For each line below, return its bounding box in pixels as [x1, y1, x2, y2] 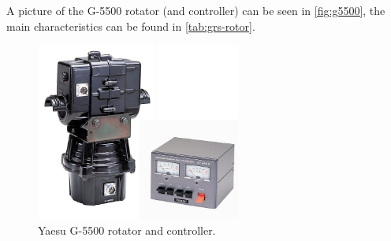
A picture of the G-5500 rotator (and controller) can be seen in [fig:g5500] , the [6, 2, 385, 18]
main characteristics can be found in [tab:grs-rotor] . [6, 17, 255, 34]
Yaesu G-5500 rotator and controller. [38, 221, 216, 238]
